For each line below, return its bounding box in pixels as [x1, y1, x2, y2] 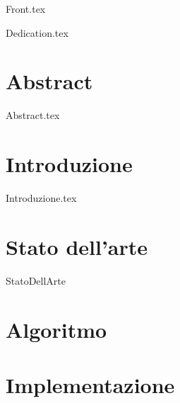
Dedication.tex [6, 25, 68, 40]
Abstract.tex [6, 108, 60, 123]
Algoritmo [6, 314, 107, 344]
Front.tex [6, 1, 46, 16]
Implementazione [6, 370, 175, 399]
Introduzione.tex [6, 191, 77, 205]
